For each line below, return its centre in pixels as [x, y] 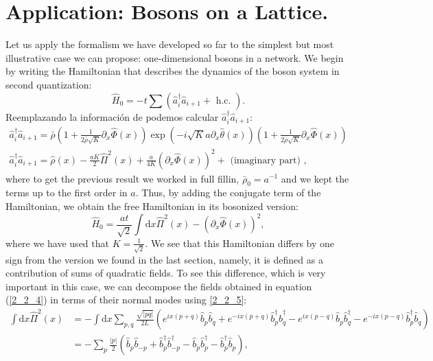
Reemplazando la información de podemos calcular [112, 116]
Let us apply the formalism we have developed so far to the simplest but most [170, 44]
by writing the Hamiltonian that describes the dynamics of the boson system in [173, 71]
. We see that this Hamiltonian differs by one [240, 243]
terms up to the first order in [67, 193]
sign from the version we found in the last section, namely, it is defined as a [164, 259]
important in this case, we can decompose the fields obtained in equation [159, 286]
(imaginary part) [265, 160]
